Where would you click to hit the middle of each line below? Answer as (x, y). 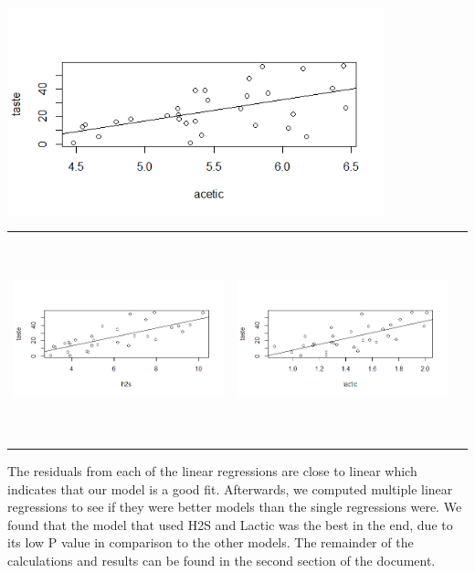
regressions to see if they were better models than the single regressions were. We (235, 507)
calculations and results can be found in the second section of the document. (222, 560)
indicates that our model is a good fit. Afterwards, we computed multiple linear (230, 488)
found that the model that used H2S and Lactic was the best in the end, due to (230, 524)
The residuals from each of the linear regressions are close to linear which (212, 470)
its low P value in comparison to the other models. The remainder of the (211, 542)
